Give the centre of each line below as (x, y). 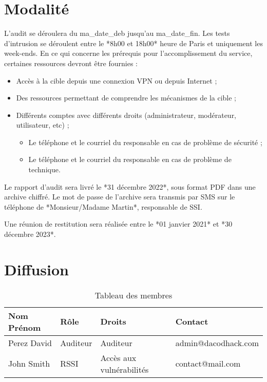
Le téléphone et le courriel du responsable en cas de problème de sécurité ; (145, 142)
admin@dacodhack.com (217, 343)
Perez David (30, 343)
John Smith (29, 364)
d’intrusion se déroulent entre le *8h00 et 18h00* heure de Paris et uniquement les (133, 43)
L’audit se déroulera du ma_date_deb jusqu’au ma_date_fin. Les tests (117, 33)
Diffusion (36, 269)
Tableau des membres (133, 295)
